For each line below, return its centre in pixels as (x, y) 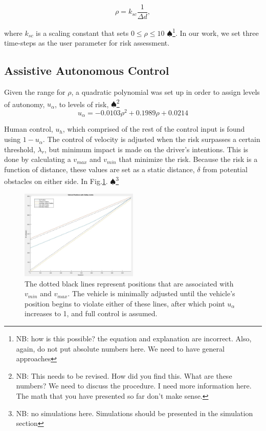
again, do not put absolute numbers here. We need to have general (120, 348)
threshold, (20, 149)
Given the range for (35, 92)
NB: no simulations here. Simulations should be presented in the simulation (135, 413)
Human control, (29, 129)
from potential (225, 169)
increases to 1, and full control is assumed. (91, 313)
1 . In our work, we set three (216, 32)
